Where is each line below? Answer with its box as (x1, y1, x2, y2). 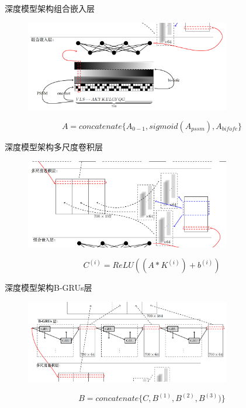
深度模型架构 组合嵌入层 (5, 2, 95, 14)
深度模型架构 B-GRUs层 (5, 281, 92, 294)
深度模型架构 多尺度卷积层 (5, 140, 103, 152)
